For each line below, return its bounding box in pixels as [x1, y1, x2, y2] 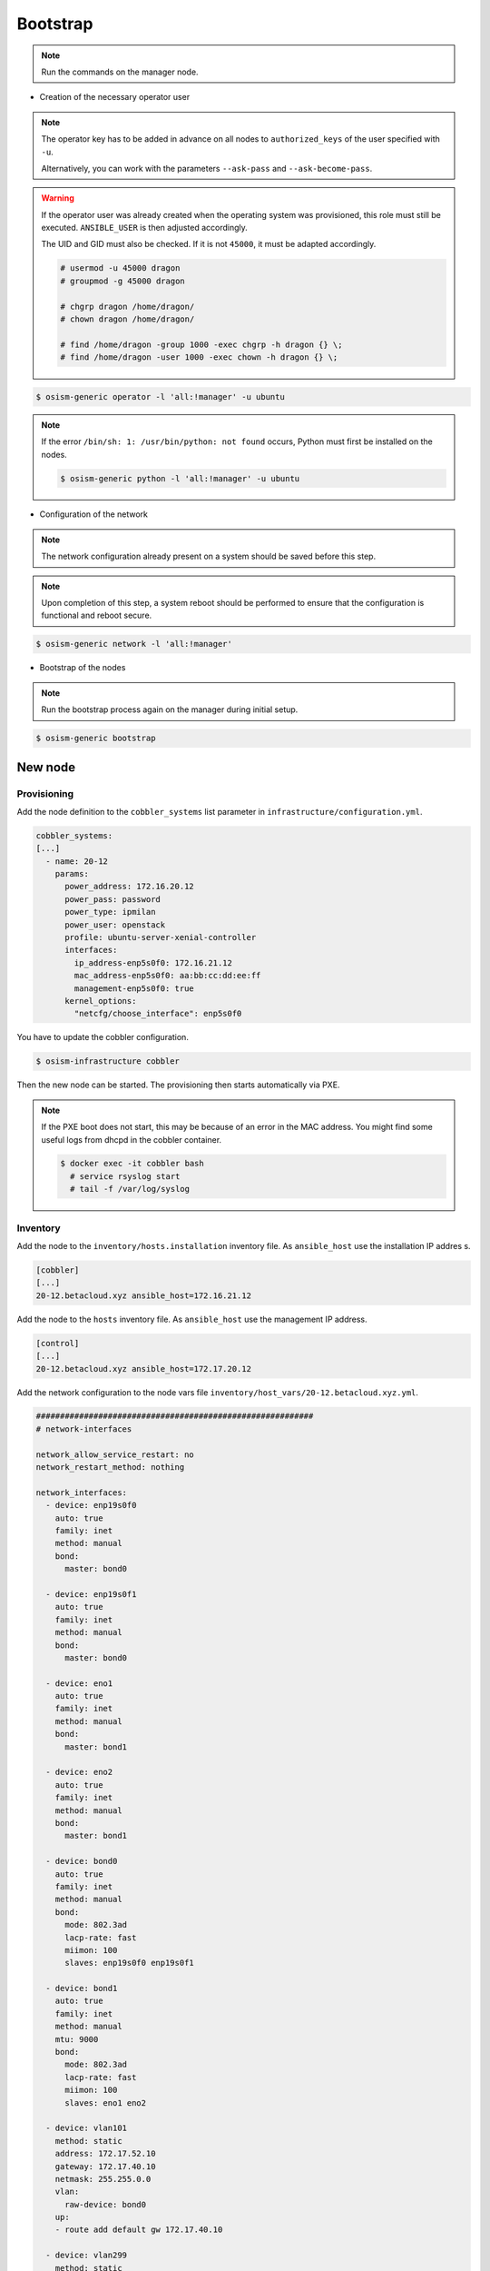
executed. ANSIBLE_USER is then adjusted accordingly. [41, 223, 249, 233]
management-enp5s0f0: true [73, 983, 194, 994]
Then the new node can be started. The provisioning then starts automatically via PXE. [16, 1079, 340, 1090]
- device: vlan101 [45, 2123, 127, 2134]
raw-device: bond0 [64, 2199, 147, 2209]
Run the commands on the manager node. [41, 66, 199, 77]
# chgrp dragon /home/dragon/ [60, 301, 195, 312]
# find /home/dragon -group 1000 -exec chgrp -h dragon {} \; [60, 339, 343, 350]
